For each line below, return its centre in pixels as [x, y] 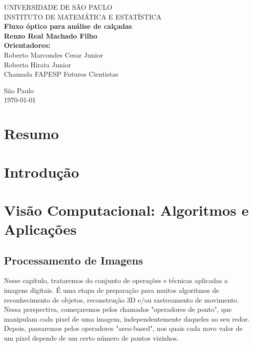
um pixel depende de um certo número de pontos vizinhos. [92, 338]
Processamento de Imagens [74, 260]
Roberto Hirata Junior [38, 64]
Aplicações [40, 229]
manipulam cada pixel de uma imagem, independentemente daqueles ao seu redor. [127, 318]
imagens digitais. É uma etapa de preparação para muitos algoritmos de [112, 290]
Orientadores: [27, 45]
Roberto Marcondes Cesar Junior [53, 54]
